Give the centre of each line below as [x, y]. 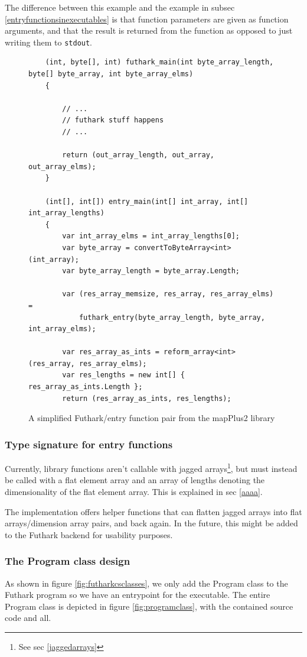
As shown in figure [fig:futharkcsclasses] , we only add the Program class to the [146, 583]
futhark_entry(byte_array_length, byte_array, [172, 317]
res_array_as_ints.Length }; [86, 387]
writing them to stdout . [49, 42]
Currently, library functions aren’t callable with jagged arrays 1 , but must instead [151, 467]
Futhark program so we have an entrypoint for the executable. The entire [138, 595]
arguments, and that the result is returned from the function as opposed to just [149, 30]
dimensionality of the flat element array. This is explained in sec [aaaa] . [134, 491]
